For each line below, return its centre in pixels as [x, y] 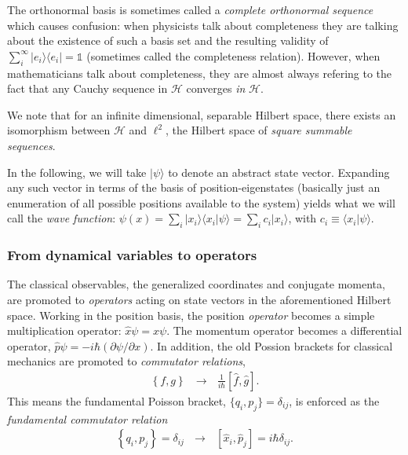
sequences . [31, 145]
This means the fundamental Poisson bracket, [117, 400]
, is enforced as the [334, 400]
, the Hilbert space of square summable [259, 130]
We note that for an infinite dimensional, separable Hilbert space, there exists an [202, 114]
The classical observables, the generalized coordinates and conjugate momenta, [196, 284]
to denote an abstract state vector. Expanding [279, 172]
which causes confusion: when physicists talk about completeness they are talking [203, 25]
